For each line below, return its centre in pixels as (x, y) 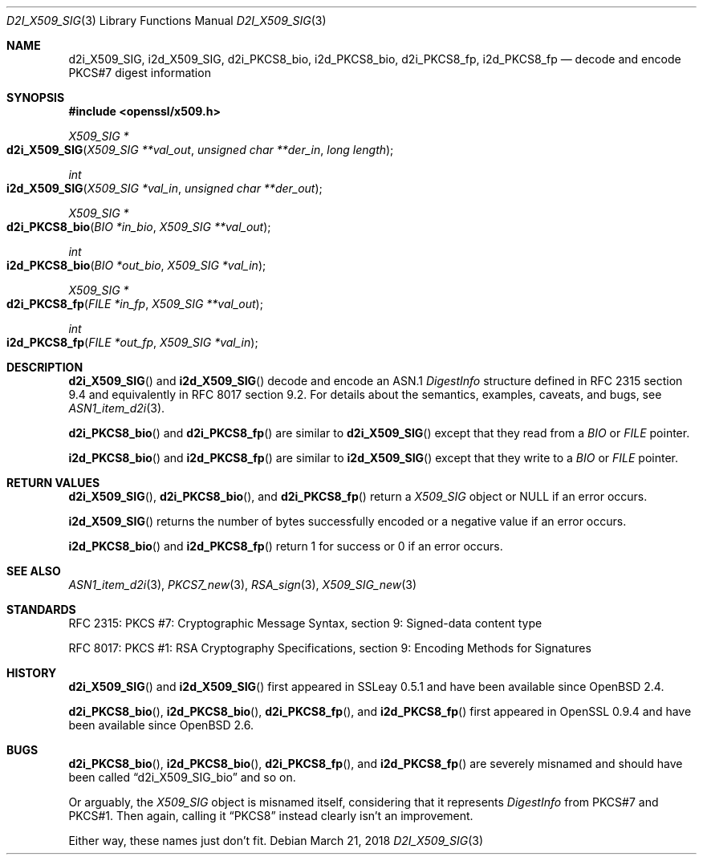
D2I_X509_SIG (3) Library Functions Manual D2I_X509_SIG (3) (167, 20)
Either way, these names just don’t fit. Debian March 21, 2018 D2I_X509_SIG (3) (276, 841)
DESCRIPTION (45, 367)
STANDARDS (41, 609)
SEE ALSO (34, 571)
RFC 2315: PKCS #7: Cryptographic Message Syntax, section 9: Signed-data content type (305, 623)
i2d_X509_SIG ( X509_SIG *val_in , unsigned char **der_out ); (165, 188)
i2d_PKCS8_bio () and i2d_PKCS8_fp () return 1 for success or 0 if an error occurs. (286, 546)
